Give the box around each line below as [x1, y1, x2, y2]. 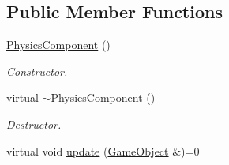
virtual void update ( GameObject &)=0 [6, 142, 200, 159]
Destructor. [6, 115, 62, 132]
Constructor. [6, 62, 68, 79]
